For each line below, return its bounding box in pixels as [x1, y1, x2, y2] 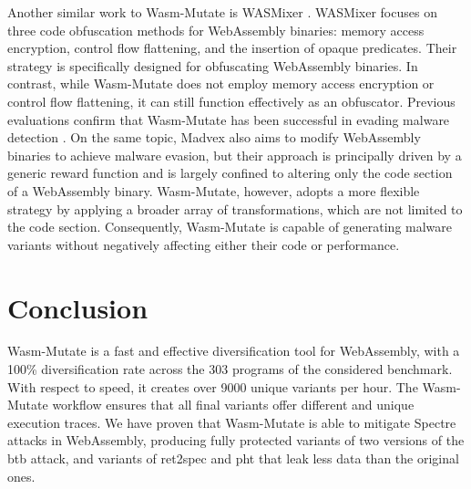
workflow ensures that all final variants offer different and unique [52, 395, 415, 414]
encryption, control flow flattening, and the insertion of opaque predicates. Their [7, 38, 457, 57]
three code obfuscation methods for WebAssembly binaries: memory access [7, 20, 425, 39]
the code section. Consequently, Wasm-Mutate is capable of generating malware [7, 217, 453, 236]
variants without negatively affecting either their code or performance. [7, 234, 400, 254]
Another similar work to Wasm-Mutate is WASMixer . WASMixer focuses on [7, 3, 437, 21]
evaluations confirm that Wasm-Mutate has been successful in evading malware [7, 109, 450, 129]
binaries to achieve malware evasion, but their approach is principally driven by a [7, 145, 462, 164]
